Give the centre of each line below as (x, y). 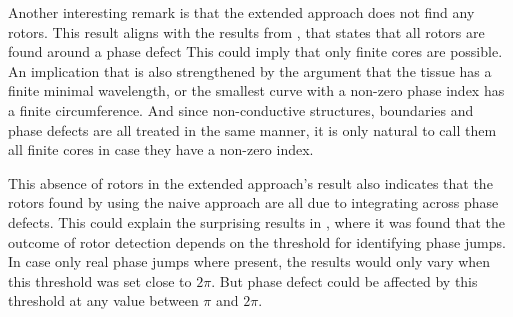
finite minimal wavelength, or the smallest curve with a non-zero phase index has (256, 90)
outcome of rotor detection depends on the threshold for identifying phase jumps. (257, 241)
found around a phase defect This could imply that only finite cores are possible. (255, 51)
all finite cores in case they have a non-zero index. (161, 149)
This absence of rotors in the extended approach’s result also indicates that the (250, 182)
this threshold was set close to (100, 280)
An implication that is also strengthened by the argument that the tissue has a (250, 70)
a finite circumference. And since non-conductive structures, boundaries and (241, 109)
